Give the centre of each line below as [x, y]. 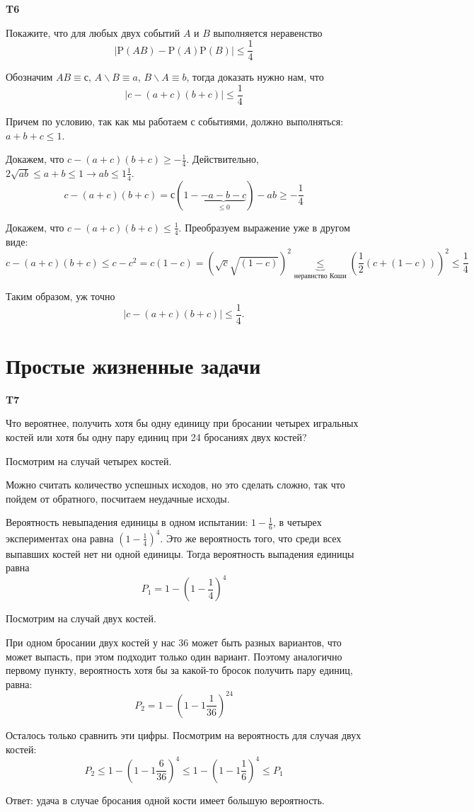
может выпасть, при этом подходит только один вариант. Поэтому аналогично [174, 656]
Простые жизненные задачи [133, 365]
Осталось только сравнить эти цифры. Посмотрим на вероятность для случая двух [184, 734]
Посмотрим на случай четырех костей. [89, 461]
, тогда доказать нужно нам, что [255, 77]
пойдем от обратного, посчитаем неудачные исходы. [118, 498]
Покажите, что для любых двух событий [93, 32]
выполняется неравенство [268, 32]
